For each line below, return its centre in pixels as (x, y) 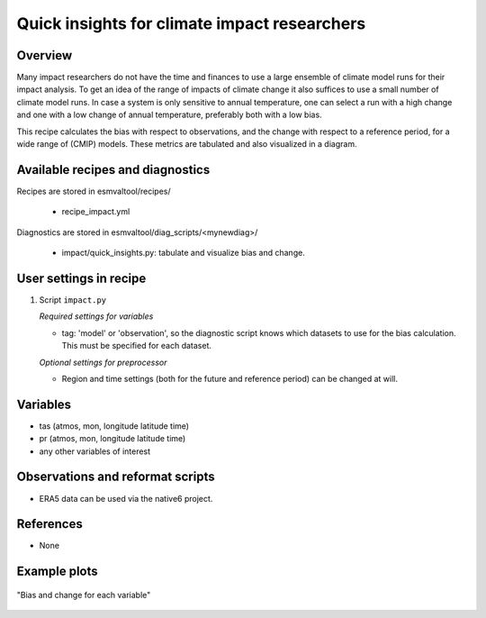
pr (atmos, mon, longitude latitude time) (112, 439)
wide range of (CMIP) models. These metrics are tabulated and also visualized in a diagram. (187, 144)
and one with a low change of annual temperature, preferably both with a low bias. (170, 115)
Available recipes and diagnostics (113, 170)
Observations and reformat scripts (116, 477)
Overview (45, 55)
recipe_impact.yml (96, 212)
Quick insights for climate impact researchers (191, 23)
